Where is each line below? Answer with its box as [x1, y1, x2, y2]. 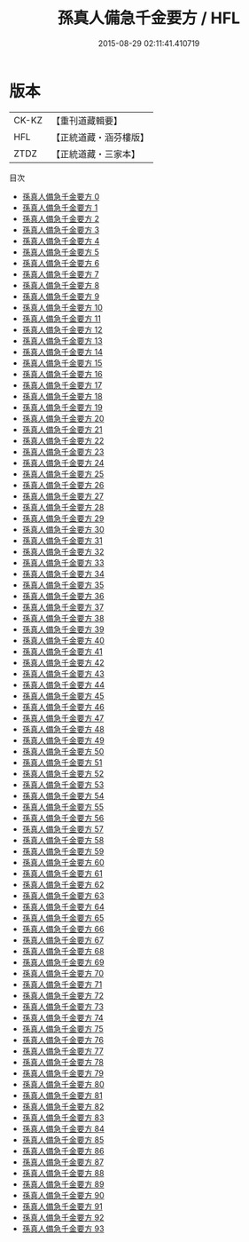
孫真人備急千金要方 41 [21, 645, 104, 657]
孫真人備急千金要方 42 [21, 657, 105, 668]
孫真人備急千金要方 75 [21, 1023, 104, 1034]
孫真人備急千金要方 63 [21, 890, 105, 901]
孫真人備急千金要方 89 [21, 1178, 105, 1190]
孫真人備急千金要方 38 [21, 613, 105, 623]
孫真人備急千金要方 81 [21, 1089, 104, 1101]
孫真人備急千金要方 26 [21, 479, 105, 490]
